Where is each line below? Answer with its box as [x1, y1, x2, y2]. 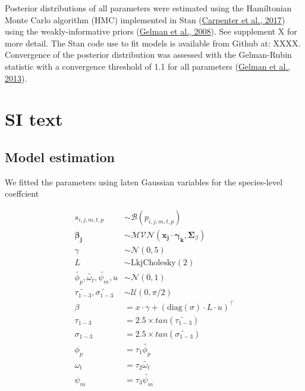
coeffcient [5, 187, 39, 200]
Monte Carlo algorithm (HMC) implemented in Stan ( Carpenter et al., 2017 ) [5, 13, 285, 26]
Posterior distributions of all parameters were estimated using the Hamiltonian [5, 2, 292, 14]
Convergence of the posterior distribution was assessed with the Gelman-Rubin [5, 48, 292, 61]
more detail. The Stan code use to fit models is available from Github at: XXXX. [5, 36, 301, 49]
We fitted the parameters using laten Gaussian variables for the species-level [5, 175, 283, 188]
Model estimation [5, 147, 115, 166]
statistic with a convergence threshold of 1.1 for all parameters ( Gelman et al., [5, 60, 291, 72]
